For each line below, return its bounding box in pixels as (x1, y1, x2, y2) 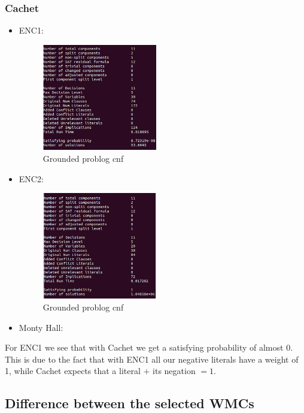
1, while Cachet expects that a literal (5, 364, 141, 377)
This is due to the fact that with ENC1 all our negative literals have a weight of (5, 352, 299, 365)
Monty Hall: (19, 321, 63, 333)
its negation (153, 364, 196, 377)
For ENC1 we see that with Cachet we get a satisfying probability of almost (5, 341, 284, 354)
